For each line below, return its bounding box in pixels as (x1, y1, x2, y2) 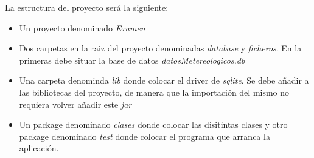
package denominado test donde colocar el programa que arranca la (19, 130, 270, 142)
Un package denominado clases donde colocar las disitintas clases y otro (19, 118, 288, 131)
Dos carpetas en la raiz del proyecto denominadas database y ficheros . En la (19, 42, 302, 54)
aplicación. (19, 142, 59, 154)
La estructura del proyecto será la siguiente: (5, 1, 169, 13)
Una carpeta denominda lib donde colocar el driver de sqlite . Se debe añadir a (19, 74, 309, 87)
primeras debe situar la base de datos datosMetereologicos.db (19, 53, 245, 66)
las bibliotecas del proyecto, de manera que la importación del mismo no (19, 85, 290, 98)
